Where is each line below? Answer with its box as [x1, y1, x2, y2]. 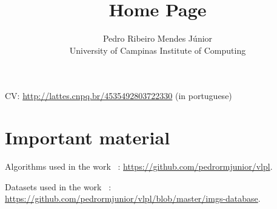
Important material [5, 125, 170, 150]
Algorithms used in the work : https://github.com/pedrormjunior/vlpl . [5, 160, 273, 173]
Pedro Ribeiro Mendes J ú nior [102, 32, 213, 45]
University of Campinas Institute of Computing [69, 43, 246, 56]
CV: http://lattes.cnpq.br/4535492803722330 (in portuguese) [5, 89, 232, 102]
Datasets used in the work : [5, 180, 112, 193]
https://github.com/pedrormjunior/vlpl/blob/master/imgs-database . [5, 192, 261, 205]
